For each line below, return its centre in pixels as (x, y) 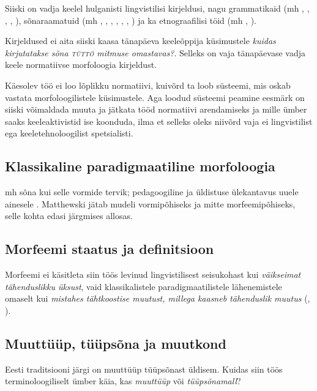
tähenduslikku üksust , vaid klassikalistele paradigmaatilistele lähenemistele (144, 286)
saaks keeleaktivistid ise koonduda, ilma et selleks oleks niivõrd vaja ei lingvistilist (159, 121)
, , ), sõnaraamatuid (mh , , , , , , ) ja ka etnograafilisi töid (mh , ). (131, 20)
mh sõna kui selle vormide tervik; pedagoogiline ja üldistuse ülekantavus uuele (152, 192)
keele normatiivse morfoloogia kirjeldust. (81, 65)
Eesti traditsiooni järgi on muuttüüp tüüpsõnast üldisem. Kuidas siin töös (144, 369)
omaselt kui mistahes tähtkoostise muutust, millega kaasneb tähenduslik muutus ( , (158, 298)
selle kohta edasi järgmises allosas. (69, 216)
